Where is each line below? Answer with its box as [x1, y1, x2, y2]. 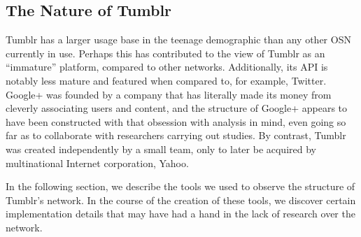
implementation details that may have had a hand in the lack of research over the [6, 206, 355, 221]
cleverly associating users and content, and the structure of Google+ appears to [6, 101, 348, 115]
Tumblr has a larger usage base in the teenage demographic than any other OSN [6, 32, 351, 47]
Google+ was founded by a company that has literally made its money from [6, 87, 332, 101]
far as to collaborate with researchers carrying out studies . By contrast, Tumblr [6, 128, 346, 143]
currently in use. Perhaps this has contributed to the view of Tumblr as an [6, 45, 325, 60]
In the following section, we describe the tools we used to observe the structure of [6, 179, 355, 194]
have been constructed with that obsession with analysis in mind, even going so [6, 114, 346, 129]
